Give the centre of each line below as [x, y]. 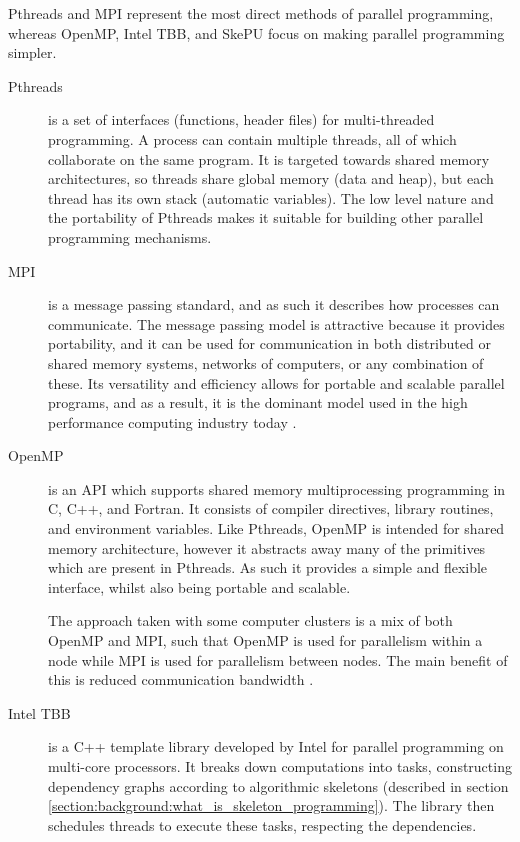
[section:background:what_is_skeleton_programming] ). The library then [271, 805]
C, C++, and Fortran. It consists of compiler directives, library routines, [271, 508]
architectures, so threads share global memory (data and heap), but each [271, 178]
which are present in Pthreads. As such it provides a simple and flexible [268, 567]
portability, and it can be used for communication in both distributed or [269, 343]
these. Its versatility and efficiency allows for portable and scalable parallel [276, 382]
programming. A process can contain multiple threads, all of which [252, 138]
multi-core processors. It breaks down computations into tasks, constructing [280, 766]
